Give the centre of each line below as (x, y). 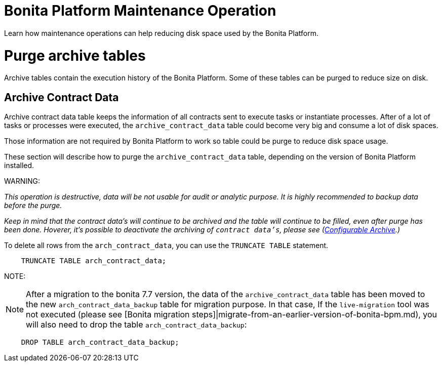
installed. (19, 166)
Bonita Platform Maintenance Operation (140, 11)
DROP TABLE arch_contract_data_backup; (100, 342)
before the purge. (33, 206)
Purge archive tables (75, 55)
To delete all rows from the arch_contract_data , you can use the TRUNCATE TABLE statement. (166, 246)
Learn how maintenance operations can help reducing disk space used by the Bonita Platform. (161, 33)
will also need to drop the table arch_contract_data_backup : (136, 325)
